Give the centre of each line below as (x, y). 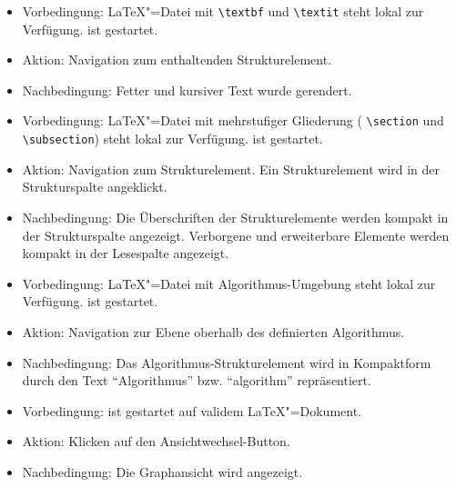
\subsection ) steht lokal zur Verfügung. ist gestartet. (172, 139)
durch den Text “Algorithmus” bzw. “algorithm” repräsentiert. (197, 380)
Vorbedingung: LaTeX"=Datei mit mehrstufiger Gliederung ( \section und (233, 120)
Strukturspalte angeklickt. (95, 187)
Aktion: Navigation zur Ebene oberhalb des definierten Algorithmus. (213, 331)
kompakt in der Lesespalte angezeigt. (126, 253)
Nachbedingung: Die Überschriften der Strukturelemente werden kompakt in (235, 217)
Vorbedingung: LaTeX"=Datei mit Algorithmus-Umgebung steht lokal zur (229, 283)
